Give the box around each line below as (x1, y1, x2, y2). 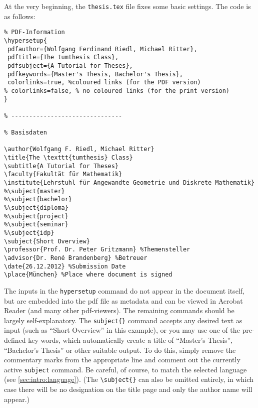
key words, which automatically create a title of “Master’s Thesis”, (28, 335, 233, 345)
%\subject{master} (4, 187, 65, 195)
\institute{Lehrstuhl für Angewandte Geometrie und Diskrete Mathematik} (4, 179, 255, 187)
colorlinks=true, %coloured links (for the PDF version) (7, 79, 201, 86)
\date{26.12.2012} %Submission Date (4, 262, 126, 270)
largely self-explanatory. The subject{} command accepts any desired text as (4, 315, 242, 325)
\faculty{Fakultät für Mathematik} (4, 171, 122, 178)
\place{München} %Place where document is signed (4, 271, 172, 279)
